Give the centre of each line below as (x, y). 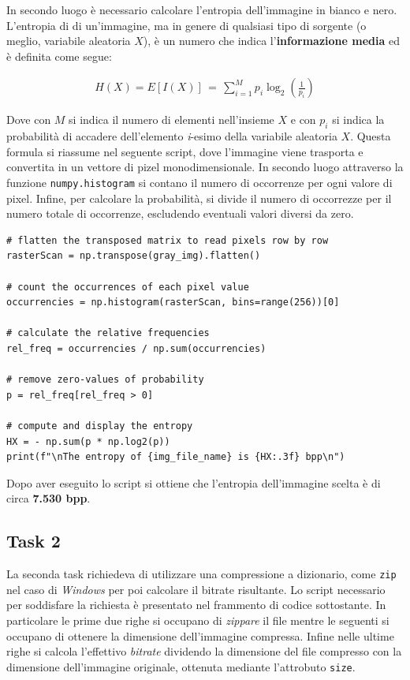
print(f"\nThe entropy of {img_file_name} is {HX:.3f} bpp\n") (176, 457)
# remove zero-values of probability (105, 380)
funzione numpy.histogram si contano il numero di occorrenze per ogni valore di (199, 182)
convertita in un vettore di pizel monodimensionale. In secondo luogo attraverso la (205, 167)
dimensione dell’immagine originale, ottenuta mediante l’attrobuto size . (181, 666)
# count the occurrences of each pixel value (128, 287)
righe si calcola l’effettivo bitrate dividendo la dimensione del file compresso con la (204, 651)
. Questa (371, 136)
